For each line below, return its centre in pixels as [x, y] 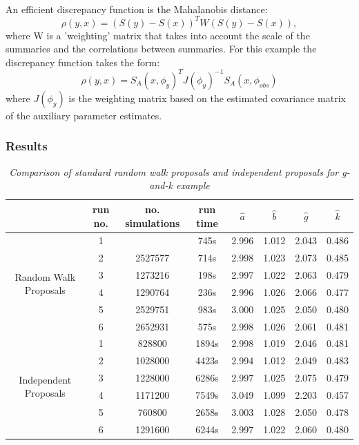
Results [27, 146]
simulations [153, 222]
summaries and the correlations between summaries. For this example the [161, 49]
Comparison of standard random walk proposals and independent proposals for [174, 171]
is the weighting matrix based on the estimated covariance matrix [207, 98]
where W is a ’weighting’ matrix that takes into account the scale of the [158, 35]
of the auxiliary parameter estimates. [84, 115]
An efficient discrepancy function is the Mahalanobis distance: [137, 9]
